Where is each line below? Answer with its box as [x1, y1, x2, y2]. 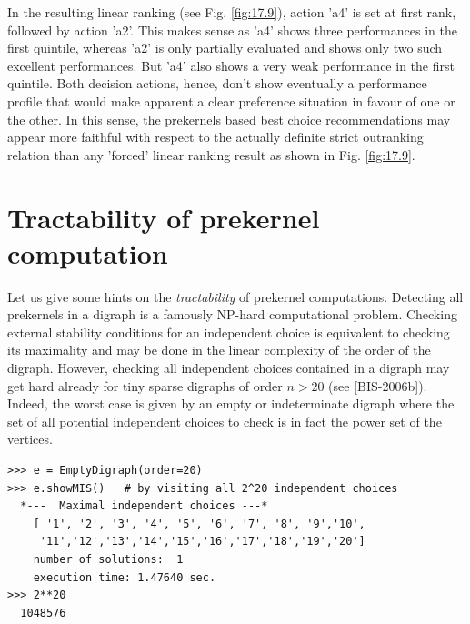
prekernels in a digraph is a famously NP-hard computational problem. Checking [7, 305, 457, 324]
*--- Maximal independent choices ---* [20, 499, 268, 513]
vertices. [7, 429, 53, 448]
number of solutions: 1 [33, 552, 184, 566]
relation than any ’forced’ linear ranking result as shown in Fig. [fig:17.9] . [7, 145, 415, 164]
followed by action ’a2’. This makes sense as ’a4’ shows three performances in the [7, 20, 457, 39]
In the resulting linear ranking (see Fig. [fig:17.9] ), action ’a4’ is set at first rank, [7, 3, 456, 21]
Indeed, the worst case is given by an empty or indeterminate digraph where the [7, 394, 455, 413]
